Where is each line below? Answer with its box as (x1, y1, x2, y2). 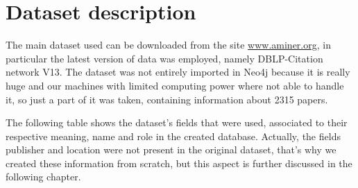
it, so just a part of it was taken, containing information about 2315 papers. (6, 92, 328, 106)
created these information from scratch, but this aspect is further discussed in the (6, 155, 352, 170)
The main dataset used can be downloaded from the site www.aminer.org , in (6, 37, 331, 52)
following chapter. (6, 169, 81, 184)
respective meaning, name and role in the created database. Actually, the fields (6, 128, 341, 143)
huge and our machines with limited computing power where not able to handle (6, 78, 344, 92)
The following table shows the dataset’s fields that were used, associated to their (6, 115, 348, 130)
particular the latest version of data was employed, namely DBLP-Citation (6, 51, 323, 65)
